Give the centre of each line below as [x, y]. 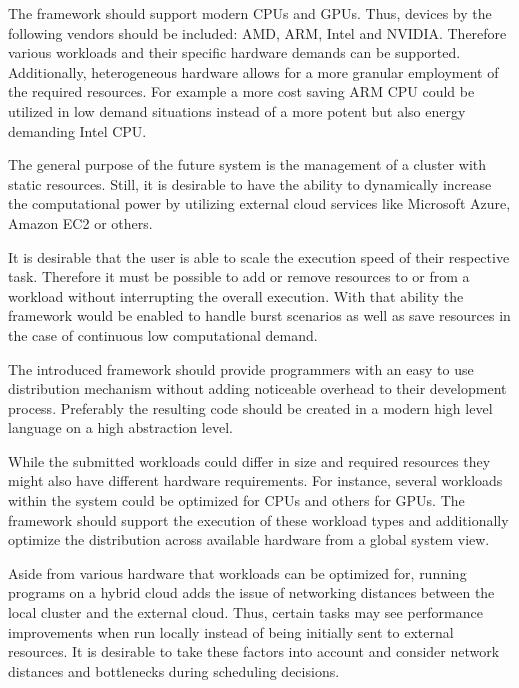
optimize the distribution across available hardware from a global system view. [249, 539]
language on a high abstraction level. [120, 427]
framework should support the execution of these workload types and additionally [258, 519]
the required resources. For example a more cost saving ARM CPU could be [241, 91]
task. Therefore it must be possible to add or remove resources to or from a [239, 276]
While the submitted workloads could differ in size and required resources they [249, 460]
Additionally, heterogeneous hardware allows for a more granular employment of [253, 71]
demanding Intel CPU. [77, 130]
